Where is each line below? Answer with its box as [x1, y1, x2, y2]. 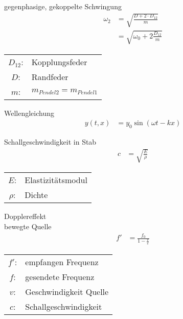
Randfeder [31, 70, 68, 83]
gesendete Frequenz [25, 270, 95, 283]
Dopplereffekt [4, 211, 47, 222]
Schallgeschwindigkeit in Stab [4, 136, 97, 147]
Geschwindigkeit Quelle [25, 285, 109, 297]
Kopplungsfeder [31, 55, 87, 68]
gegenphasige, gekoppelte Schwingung [4, 1, 122, 11]
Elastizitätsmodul [25, 174, 87, 186]
